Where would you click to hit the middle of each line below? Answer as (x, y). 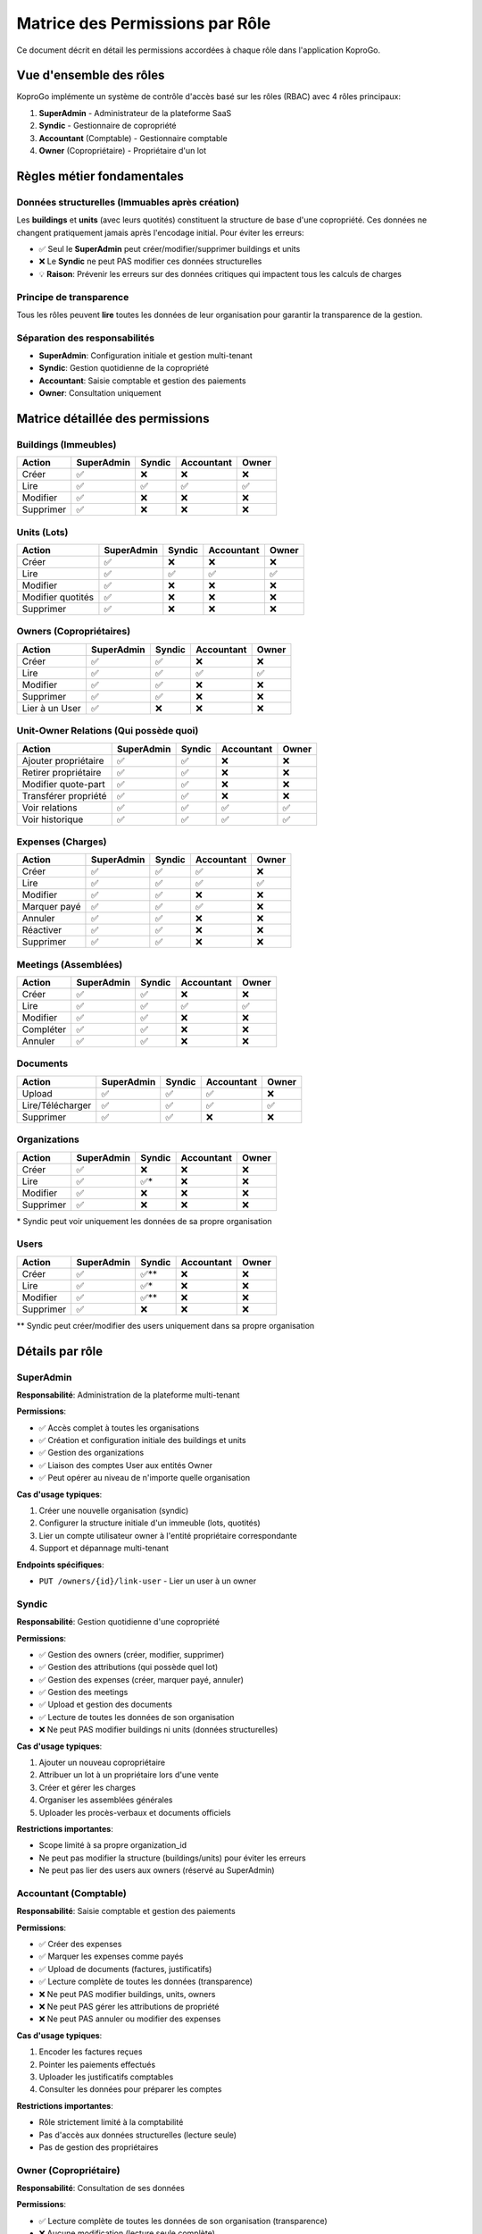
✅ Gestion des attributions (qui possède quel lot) (129, 1667)
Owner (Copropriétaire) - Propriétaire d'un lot (123, 151)
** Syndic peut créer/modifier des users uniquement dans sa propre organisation (166, 1325)
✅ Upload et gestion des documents (106, 1705)
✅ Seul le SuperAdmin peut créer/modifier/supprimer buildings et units (170, 248)
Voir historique (53, 819)
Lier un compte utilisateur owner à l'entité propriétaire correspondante (168, 1535)
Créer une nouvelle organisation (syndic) (114, 1511)
